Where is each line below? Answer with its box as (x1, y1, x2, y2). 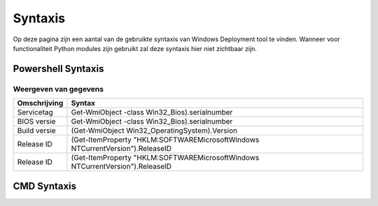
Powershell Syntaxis (13, 63, 104, 75)
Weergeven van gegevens (13, 84, 104, 94)
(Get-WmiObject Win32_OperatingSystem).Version (71, 126, 238, 135)
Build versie (17, 126, 56, 135)
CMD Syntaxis (13, 180, 77, 192)
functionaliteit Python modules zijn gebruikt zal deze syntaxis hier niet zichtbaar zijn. (13, 44, 257, 52)
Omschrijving (17, 98, 64, 108)
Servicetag (17, 108, 54, 117)
